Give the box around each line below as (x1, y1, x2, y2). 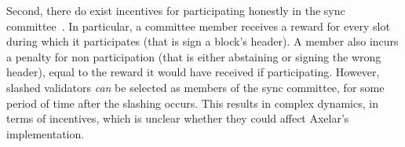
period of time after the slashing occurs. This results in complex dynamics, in (6, 94, 378, 111)
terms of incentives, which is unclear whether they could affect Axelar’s (6, 110, 349, 127)
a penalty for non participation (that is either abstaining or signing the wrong (6, 48, 381, 64)
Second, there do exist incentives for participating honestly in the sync (6, 2, 345, 18)
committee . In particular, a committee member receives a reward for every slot (6, 17, 390, 34)
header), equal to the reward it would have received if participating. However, (6, 64, 380, 80)
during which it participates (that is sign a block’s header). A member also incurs (6, 33, 399, 50)
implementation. (6, 125, 85, 141)
